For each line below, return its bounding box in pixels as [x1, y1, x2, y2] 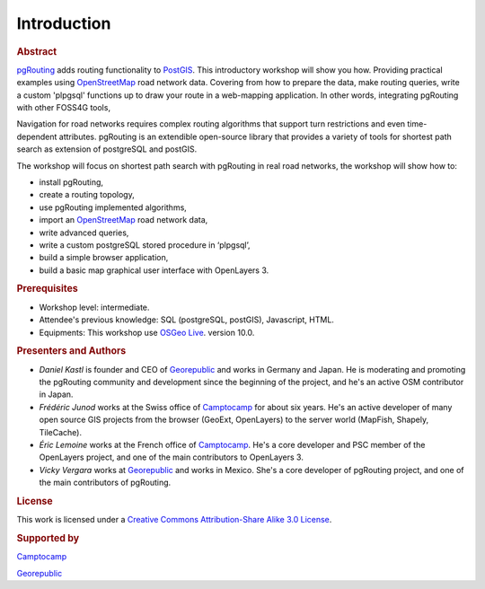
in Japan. [39, 389, 74, 400]
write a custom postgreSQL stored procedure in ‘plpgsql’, [39, 239, 251, 251]
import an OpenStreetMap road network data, [39, 215, 208, 225]
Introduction [16, 13, 111, 33]
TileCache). [39, 426, 83, 437]
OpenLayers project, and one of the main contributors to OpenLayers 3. [39, 452, 304, 462]
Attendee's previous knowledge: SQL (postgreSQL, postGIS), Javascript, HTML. [39, 314, 334, 325]
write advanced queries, [39, 227, 129, 238]
